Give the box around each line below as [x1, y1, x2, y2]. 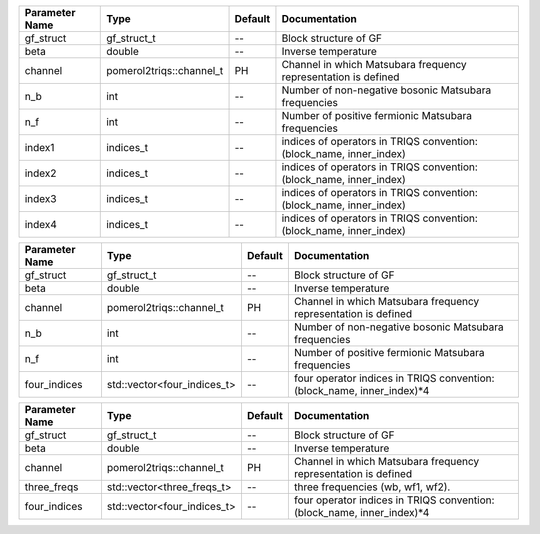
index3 [24, 192, 57, 205]
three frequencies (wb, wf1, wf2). [293, 480, 451, 494]
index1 [24, 141, 55, 154]
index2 [24, 166, 57, 180]
